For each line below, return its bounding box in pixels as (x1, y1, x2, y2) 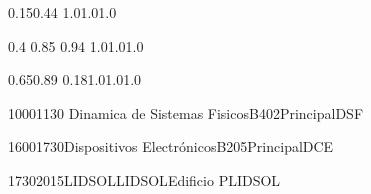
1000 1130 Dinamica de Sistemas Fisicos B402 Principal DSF (8, 102, 364, 123)
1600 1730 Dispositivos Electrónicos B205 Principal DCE (8, 136, 334, 157)
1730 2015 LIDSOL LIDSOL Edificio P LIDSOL (8, 169, 281, 190)
